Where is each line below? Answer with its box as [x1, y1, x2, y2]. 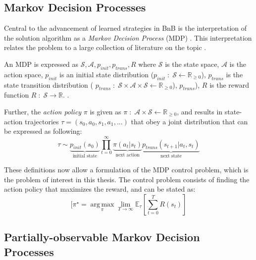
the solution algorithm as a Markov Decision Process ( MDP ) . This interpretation [4, 32, 252, 43]
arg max [90, 201, 114, 208]
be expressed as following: [4, 126, 82, 136]
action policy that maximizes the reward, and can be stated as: [4, 184, 196, 194]
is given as [90, 106, 121, 116]
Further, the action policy [4, 106, 82, 116]
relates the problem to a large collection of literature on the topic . [4, 42, 206, 52]
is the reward [209, 79, 250, 90]
